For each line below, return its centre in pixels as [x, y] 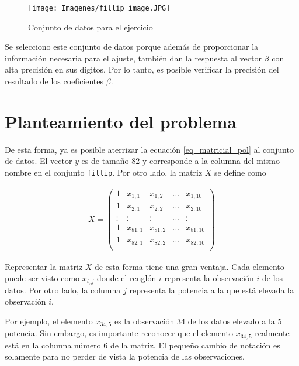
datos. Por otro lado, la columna [63, 290]
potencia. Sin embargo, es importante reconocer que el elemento [119, 333]
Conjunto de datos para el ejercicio [91, 27]
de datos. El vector [39, 161]
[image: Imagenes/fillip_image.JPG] [99, 8]
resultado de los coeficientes [54, 81]
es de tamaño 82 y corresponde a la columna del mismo [180, 161]
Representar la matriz [44, 266]
